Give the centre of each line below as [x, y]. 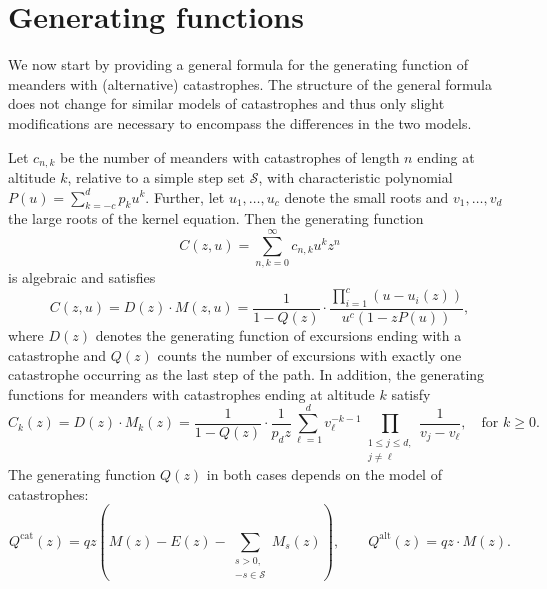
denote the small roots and [366, 196]
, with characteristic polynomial [355, 176]
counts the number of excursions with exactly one [309, 354]
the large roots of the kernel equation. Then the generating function [216, 218]
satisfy [411, 393]
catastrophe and [57, 354]
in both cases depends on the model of [324, 473]
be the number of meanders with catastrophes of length [229, 156]
